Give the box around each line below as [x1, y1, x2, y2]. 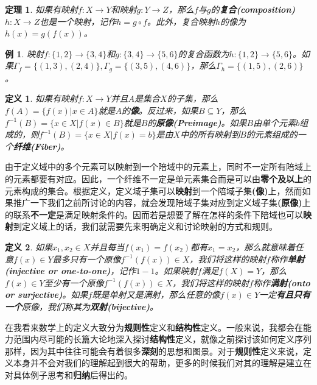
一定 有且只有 [259, 288, 311, 301]
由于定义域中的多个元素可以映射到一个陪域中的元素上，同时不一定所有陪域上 [5, 160, 312, 173]
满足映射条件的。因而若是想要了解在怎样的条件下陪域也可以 [64, 208, 303, 221]
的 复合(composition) [211, 3, 296, 15]
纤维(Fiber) [13, 140, 61, 152]
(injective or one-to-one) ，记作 [5, 264, 136, 277]
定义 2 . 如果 [5, 240, 52, 253]
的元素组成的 [246, 128, 298, 141]
